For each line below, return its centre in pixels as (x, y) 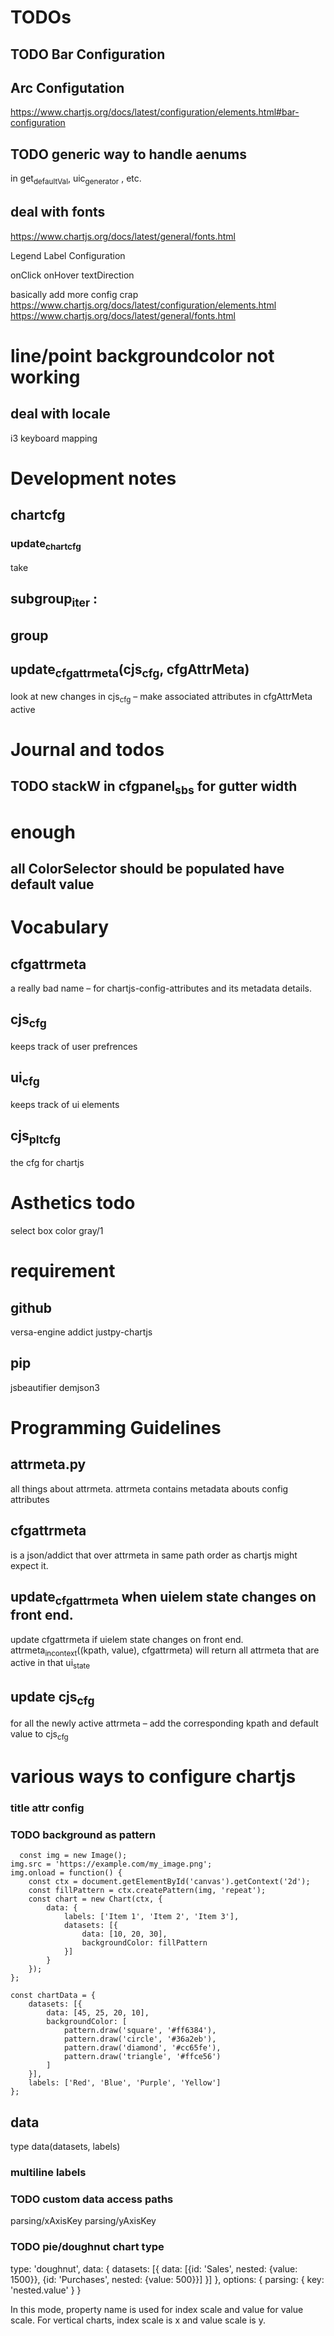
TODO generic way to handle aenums (129, 154)
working (45, 377)
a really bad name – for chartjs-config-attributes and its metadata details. (161, 988)
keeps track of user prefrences (74, 1047)
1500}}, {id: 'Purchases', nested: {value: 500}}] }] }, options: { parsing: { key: (167, 2279)
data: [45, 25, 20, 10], (98, 2013)
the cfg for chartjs (47, 1163)
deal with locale (60, 414)
